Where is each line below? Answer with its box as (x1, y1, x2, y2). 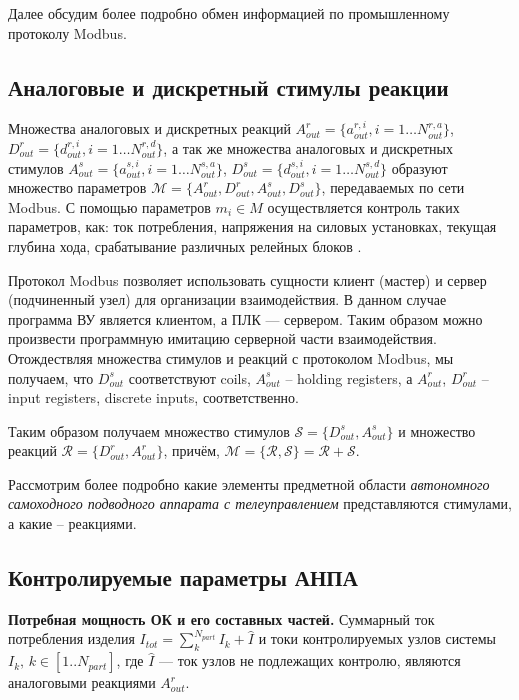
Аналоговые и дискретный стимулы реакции (8, 71, 449, 102)
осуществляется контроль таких (267, 196, 460, 217)
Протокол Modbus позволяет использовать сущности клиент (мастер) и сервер (8, 269, 487, 290)
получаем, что (8, 367, 94, 388)
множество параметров (8, 177, 147, 198)
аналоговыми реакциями (8, 672, 156, 693)
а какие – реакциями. (8, 513, 137, 534)
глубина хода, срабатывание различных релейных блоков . (8, 235, 362, 256)
